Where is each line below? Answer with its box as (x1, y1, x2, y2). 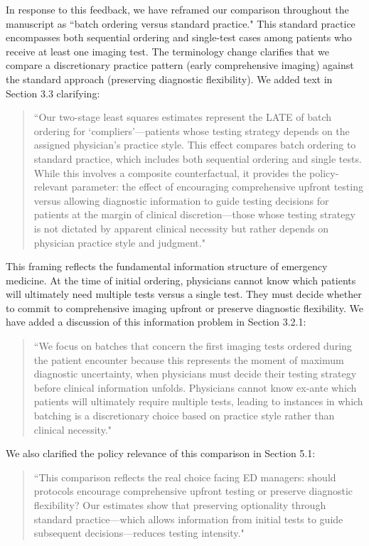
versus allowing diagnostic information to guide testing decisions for (33, 193, 329, 208)
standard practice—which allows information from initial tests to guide (33, 511, 343, 526)
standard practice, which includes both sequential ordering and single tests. (33, 151, 362, 166)
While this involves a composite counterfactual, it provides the (33, 165, 306, 180)
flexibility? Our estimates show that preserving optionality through (33, 498, 326, 512)
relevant (33, 179, 69, 194)
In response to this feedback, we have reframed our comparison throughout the (6, 2, 349, 16)
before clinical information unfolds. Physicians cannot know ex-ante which (33, 380, 357, 395)
